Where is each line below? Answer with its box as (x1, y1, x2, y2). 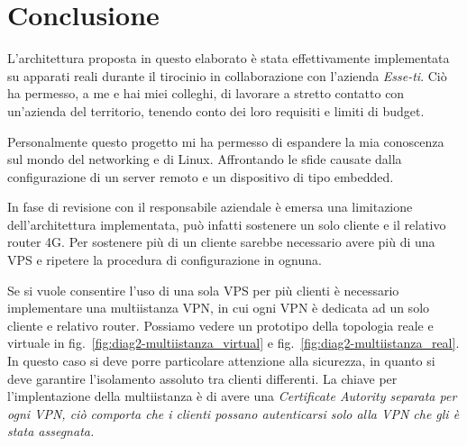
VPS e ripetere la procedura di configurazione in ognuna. (7, 250, 322, 269)
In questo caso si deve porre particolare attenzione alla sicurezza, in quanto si (7, 351, 435, 370)
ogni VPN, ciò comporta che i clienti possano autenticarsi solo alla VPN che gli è (7, 404, 460, 423)
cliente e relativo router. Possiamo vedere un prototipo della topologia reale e (7, 315, 434, 334)
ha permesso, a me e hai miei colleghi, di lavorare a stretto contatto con (7, 84, 405, 103)
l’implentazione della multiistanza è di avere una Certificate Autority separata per (7, 387, 457, 405)
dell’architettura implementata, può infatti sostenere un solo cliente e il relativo (7, 214, 446, 233)
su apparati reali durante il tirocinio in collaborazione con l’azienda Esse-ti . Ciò (7, 66, 447, 85)
